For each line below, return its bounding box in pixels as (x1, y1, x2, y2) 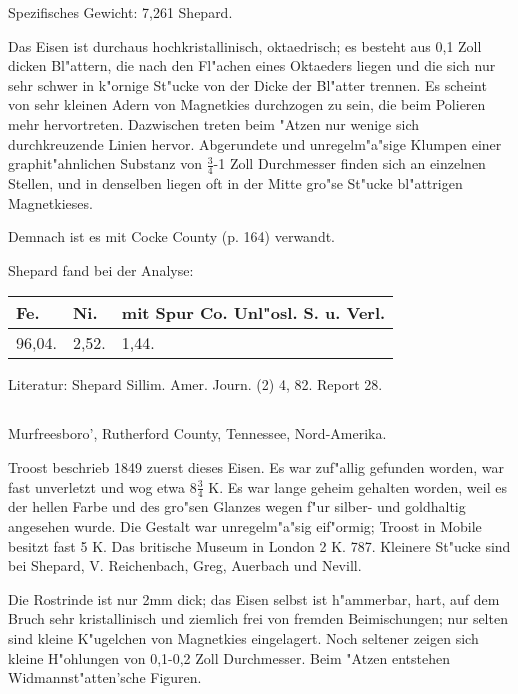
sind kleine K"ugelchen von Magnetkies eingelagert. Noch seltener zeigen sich (8, 627, 479, 648)
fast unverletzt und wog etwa (8, 476, 186, 497)
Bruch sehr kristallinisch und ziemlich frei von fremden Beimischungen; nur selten (8, 608, 508, 629)
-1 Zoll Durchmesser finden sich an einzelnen (213, 153, 486, 174)
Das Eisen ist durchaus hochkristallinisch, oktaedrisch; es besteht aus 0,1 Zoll (8, 35, 482, 56)
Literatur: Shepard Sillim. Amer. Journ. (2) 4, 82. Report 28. (8, 374, 383, 395)
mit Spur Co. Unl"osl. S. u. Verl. (121, 301, 386, 325)
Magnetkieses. (8, 192, 93, 213)
